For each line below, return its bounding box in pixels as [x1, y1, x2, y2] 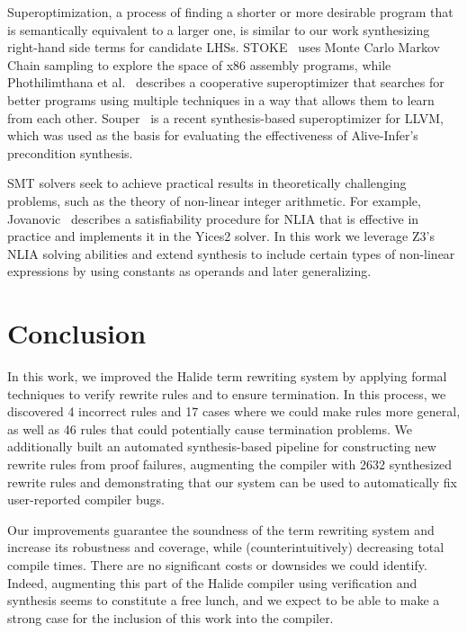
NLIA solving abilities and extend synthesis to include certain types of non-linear [7, 244, 455, 263]
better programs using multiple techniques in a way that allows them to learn [7, 90, 435, 109]
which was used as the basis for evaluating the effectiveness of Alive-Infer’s [7, 126, 418, 145]
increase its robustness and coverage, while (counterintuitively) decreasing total [7, 538, 445, 557]
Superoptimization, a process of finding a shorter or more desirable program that [7, 3, 454, 21]
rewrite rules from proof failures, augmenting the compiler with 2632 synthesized [7, 455, 453, 473]
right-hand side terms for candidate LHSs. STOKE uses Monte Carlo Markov [7, 38, 440, 57]
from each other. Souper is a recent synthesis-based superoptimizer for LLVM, [7, 108, 444, 127]
